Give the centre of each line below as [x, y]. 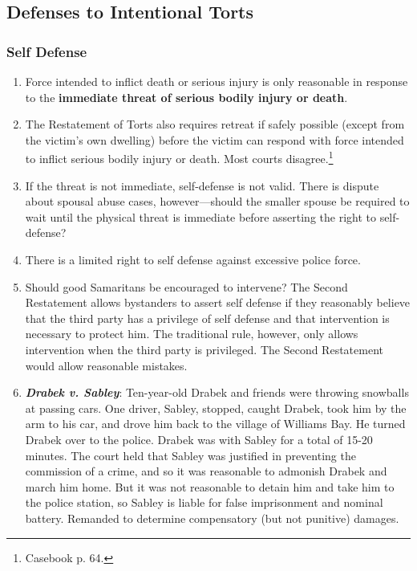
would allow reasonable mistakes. [106, 365]
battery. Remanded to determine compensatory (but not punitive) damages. [212, 518]
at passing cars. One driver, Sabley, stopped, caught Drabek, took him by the [216, 408]
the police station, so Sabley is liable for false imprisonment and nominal [204, 502]
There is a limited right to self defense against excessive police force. [193, 259]
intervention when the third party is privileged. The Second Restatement [204, 349]
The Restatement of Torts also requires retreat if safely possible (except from [215, 124]
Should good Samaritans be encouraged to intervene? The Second [186, 286]
